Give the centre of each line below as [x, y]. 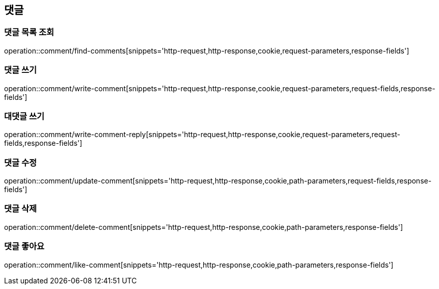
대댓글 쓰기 [24, 116]
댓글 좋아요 [24, 246]
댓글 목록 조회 [29, 32]
